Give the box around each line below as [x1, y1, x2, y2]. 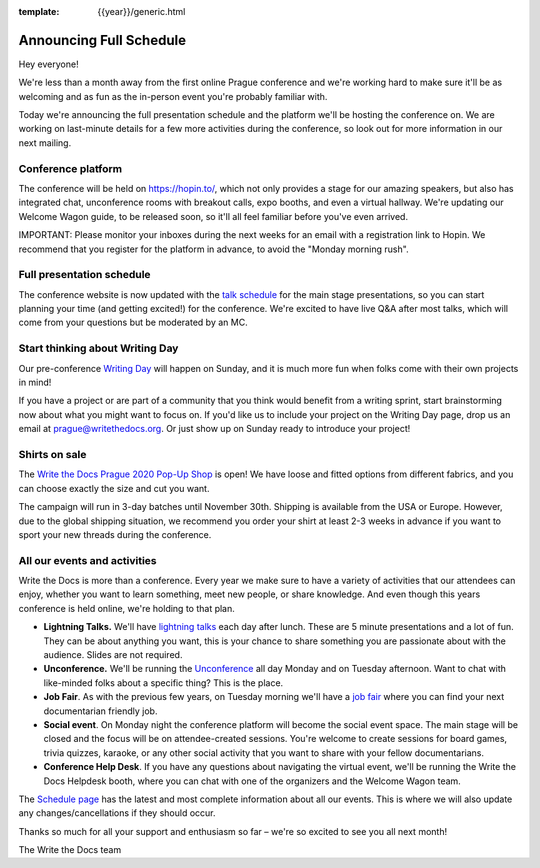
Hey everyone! [18, 58, 79, 70]
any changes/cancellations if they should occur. [18, 807, 216, 819]
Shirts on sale [18, 447, 87, 461]
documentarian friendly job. [43, 705, 158, 717]
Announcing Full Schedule [18, 31, 187, 49]
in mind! [18, 376, 52, 389]
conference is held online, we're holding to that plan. [18, 602, 235, 614]
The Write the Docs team [18, 844, 122, 856]
